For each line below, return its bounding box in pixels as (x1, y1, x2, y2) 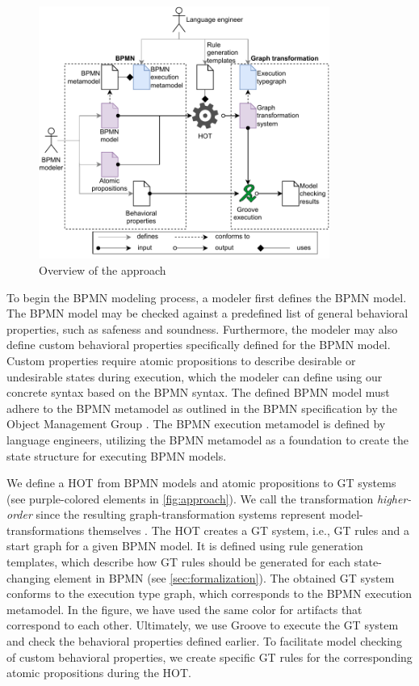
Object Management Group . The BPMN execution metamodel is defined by (6, 415, 386, 432)
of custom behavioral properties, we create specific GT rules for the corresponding (6, 648, 413, 665)
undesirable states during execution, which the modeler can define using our (6, 368, 383, 385)
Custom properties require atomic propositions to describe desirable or (6, 351, 356, 368)
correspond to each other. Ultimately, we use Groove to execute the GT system (6, 617, 399, 633)
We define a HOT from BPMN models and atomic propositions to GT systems (6, 474, 396, 491)
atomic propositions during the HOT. (6, 664, 191, 681)
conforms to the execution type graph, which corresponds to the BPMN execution (6, 585, 413, 602)
